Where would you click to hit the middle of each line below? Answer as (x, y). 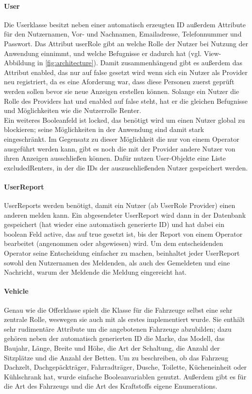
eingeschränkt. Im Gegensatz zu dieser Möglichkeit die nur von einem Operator (122, 139)
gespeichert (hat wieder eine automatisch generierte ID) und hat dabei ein (114, 224)
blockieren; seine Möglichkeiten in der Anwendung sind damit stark (104, 129)
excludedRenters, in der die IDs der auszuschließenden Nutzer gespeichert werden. (126, 167)
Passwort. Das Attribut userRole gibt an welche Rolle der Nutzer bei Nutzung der (126, 43)
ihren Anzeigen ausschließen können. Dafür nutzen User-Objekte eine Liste (115, 158)
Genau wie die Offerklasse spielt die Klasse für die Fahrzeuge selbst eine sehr (118, 310)
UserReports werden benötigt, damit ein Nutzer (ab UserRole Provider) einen (120, 205)
